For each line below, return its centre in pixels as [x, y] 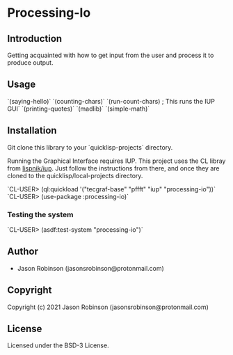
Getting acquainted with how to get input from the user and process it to [111, 55]
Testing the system [40, 214]
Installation [32, 131]
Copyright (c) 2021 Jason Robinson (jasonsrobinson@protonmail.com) [108, 307]
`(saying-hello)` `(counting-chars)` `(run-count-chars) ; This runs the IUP [111, 101]
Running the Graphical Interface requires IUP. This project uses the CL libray [116, 161]
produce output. [30, 63]
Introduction [35, 39]
